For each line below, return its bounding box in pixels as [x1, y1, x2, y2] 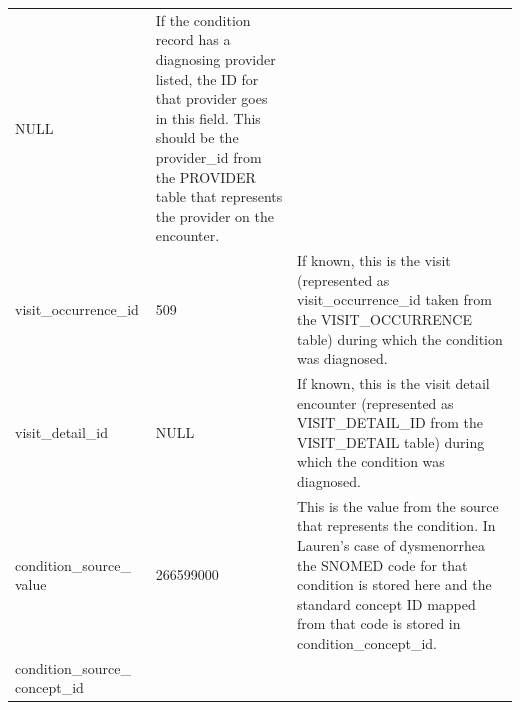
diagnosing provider [155, 48, 276, 69]
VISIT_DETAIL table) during [296, 431, 485, 452]
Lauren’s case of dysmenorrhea [296, 534, 485, 555]
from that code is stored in [296, 613, 461, 634]
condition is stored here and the [296, 574, 492, 595]
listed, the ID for [155, 68, 259, 89]
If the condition [155, 9, 251, 30]
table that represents [155, 186, 283, 207]
